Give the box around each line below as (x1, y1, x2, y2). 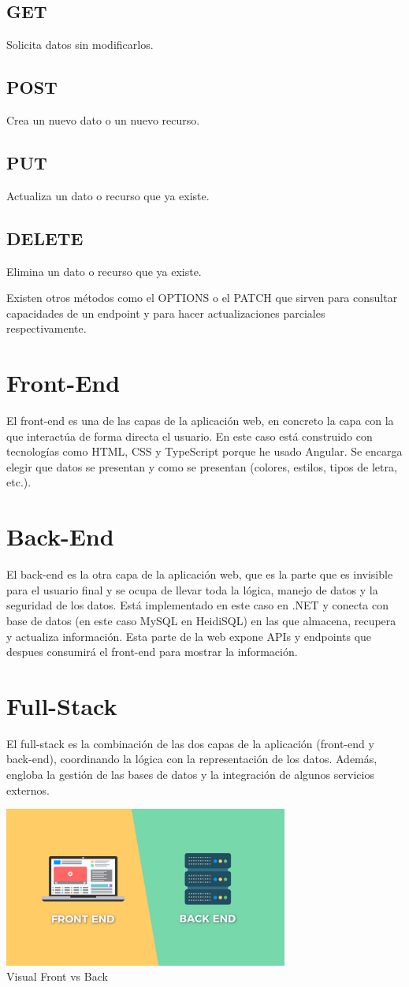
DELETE (6, 225, 84, 250)
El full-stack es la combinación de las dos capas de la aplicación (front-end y (6, 735, 374, 751)
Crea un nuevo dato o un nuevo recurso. (6, 112, 200, 128)
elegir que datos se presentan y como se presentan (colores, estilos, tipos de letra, (6, 458, 397, 475)
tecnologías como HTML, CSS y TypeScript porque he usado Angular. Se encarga (6, 443, 403, 460)
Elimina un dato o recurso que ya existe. (6, 263, 202, 279)
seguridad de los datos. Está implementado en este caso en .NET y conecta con (6, 597, 389, 613)
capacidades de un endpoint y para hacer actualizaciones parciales (6, 304, 325, 321)
